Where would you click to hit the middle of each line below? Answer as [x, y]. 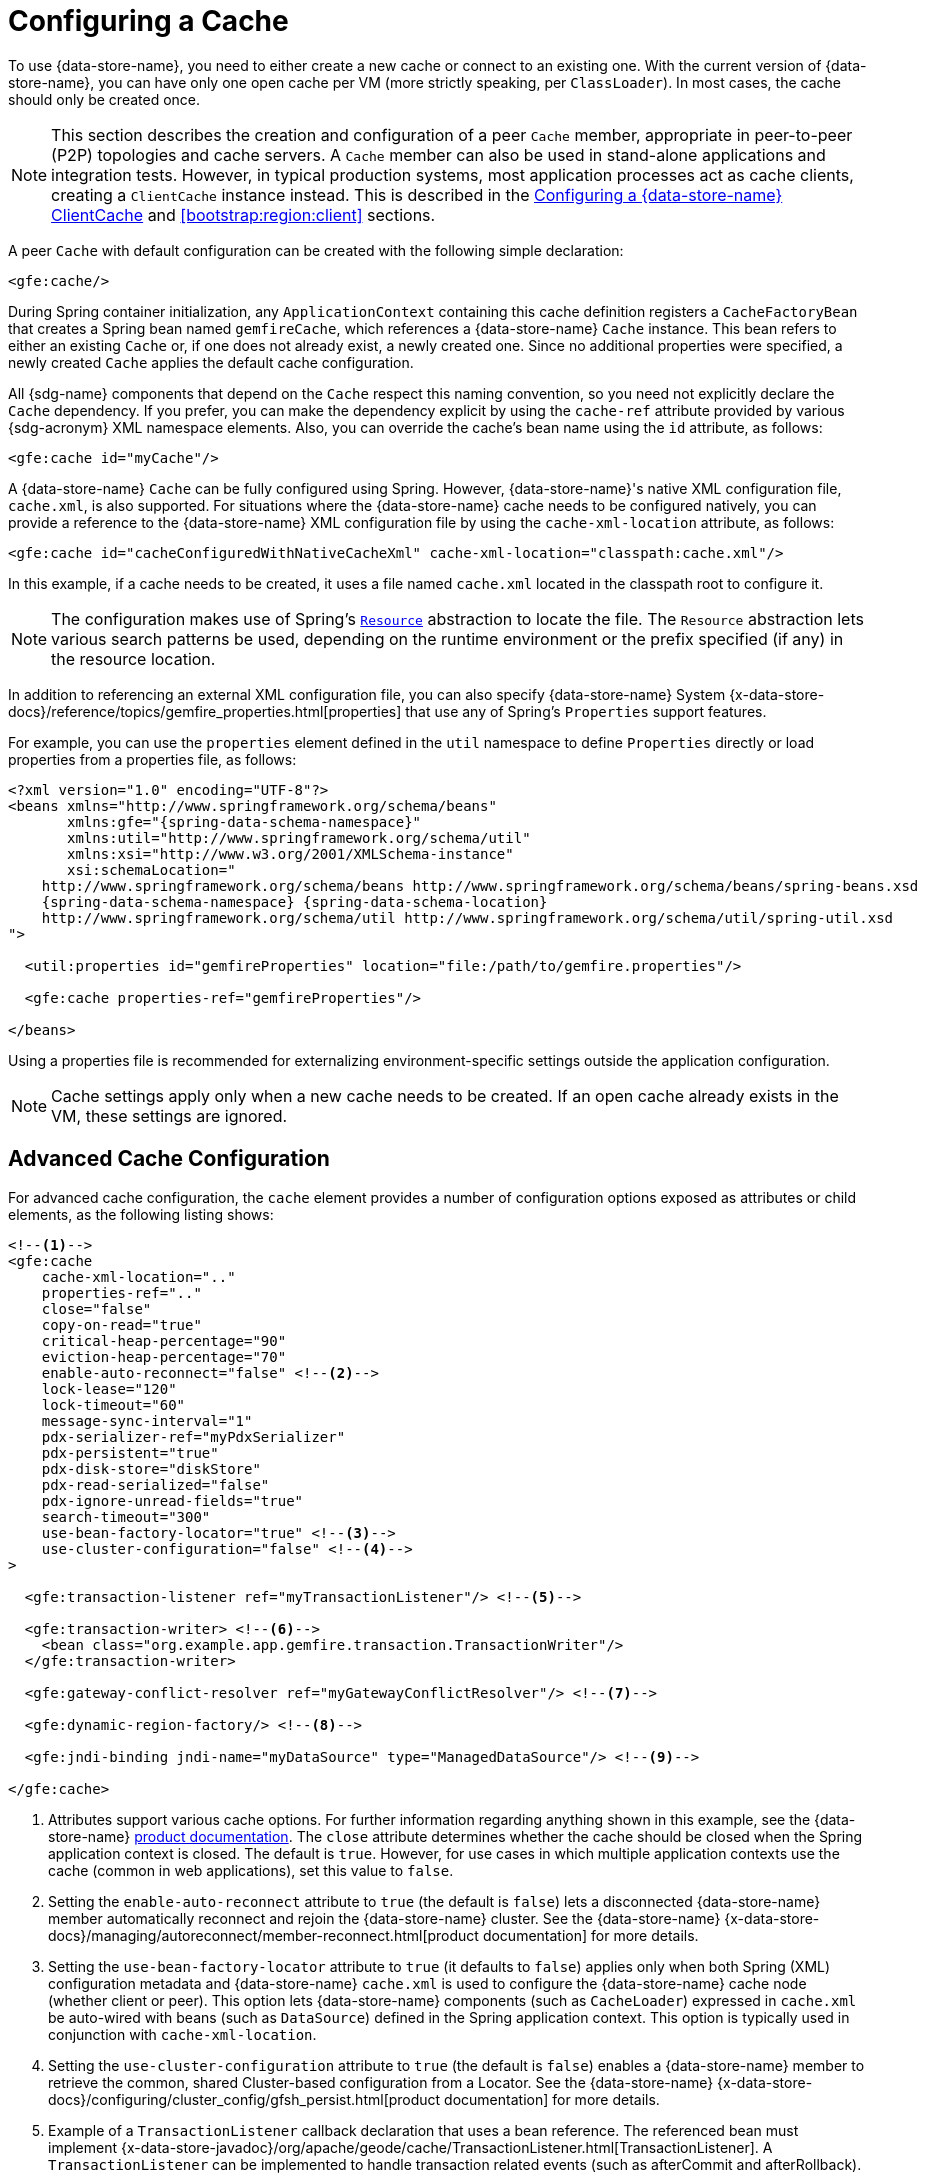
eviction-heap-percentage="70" [164, 1356]
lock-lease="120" [109, 1388]
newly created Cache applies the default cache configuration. [211, 362]
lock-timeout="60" [113, 1404]
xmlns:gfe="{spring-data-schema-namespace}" [244, 821]
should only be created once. [104, 99]
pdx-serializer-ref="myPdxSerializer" [193, 1436]
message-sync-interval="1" [147, 1420]
